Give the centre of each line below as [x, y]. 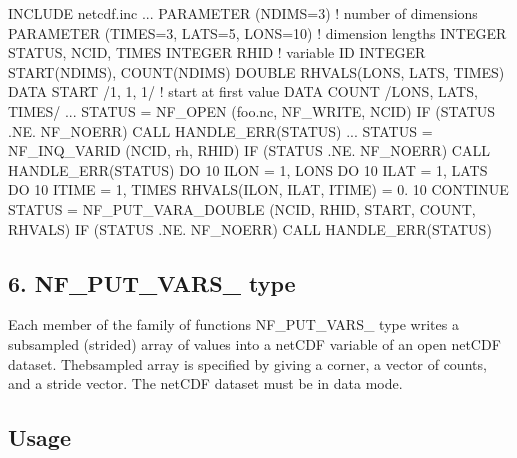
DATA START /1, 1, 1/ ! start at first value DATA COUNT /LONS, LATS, [243, 91]
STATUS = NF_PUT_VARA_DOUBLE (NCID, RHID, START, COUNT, [242, 208]
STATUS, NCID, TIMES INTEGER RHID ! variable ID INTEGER [217, 52]
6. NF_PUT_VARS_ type [152, 282]
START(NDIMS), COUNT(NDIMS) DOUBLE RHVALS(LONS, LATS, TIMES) [256, 71]
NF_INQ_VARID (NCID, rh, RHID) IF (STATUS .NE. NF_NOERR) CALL [249, 150]
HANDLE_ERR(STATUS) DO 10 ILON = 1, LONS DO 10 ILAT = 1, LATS [248, 169]
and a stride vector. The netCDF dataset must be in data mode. [205, 383]
